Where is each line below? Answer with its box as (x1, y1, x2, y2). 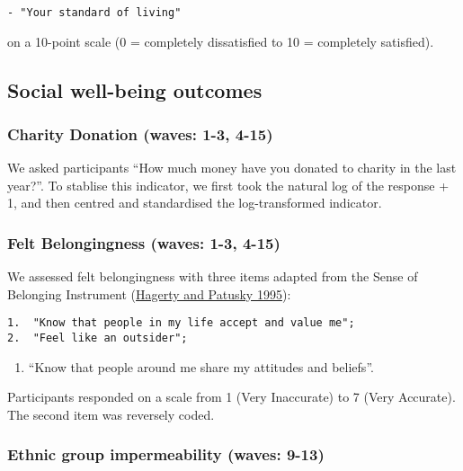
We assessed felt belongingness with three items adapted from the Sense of (7, 267, 418, 286)
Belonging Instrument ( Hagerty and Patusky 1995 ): (7, 284, 291, 303)
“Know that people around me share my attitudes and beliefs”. (28, 357, 374, 376)
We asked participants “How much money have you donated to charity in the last (7, 158, 457, 177)
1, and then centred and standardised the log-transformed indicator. (7, 193, 382, 212)
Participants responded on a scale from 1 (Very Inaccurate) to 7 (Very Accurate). (7, 387, 456, 406)
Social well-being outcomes (7, 76, 263, 103)
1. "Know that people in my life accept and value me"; (7, 316, 355, 330)
